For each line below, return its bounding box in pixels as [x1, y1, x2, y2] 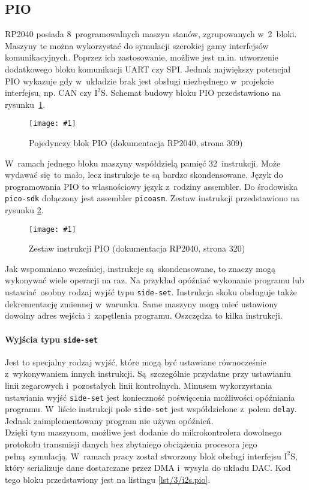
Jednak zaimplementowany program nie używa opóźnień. [5, 414, 214, 427]
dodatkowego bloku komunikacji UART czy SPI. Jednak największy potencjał [5, 62, 291, 75]
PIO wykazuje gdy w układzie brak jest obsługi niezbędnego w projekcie [5, 74, 274, 87]
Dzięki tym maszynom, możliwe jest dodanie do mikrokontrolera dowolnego [5, 426, 281, 438]
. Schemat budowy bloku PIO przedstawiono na [106, 86, 281, 99]
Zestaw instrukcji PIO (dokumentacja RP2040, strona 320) [29, 242, 245, 255]
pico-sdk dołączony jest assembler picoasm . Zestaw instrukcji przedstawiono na [5, 192, 300, 204]
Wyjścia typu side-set [5, 332, 98, 345]
